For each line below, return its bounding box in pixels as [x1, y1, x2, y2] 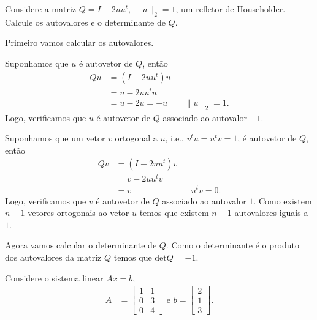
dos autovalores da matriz [5, 250, 102, 263]
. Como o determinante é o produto [166, 239, 299, 251]
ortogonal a [115, 132, 158, 144]
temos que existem [139, 206, 209, 219]
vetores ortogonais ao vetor [28, 206, 129, 219]
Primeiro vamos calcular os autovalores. [5, 36, 154, 49]
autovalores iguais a [234, 206, 308, 219]
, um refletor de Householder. [175, 2, 286, 15]
